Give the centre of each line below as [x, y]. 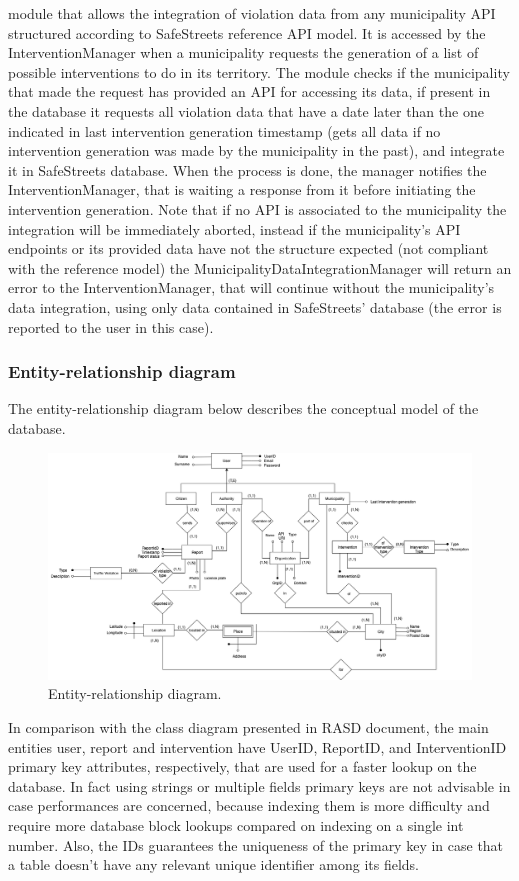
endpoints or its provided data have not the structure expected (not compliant [248, 248]
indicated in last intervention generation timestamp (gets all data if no [224, 130]
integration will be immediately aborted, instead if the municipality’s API [234, 228]
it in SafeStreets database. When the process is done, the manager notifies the [247, 169]
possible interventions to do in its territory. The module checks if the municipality [259, 71]
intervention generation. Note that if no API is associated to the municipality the [257, 208]
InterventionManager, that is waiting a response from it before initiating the [242, 189]
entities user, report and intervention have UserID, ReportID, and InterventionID [257, 746]
